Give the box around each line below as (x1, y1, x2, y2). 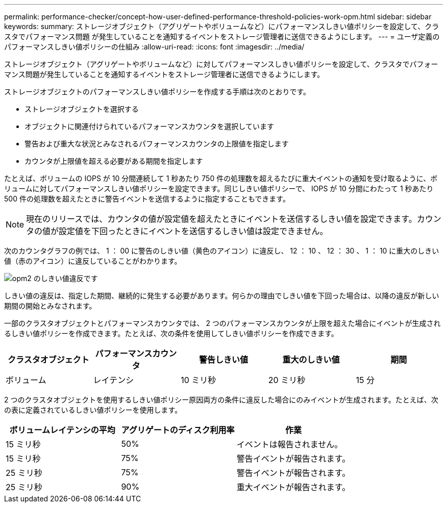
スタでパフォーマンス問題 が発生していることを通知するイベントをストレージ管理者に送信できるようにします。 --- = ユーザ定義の (4, 32, 440, 41)
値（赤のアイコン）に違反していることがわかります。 (4, 257, 182, 265)
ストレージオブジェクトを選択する (24, 105, 139, 113)
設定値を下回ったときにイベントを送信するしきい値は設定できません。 (59, 226, 328, 236)
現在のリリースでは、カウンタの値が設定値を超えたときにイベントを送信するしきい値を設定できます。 (26, 214, 417, 224)
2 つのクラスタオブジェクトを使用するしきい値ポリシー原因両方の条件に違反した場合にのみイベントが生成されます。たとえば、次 (4, 395, 438, 404)
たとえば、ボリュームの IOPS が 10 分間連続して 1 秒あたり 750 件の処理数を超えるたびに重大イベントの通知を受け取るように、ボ (4, 174, 438, 183)
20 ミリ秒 (268, 375, 306, 385)
